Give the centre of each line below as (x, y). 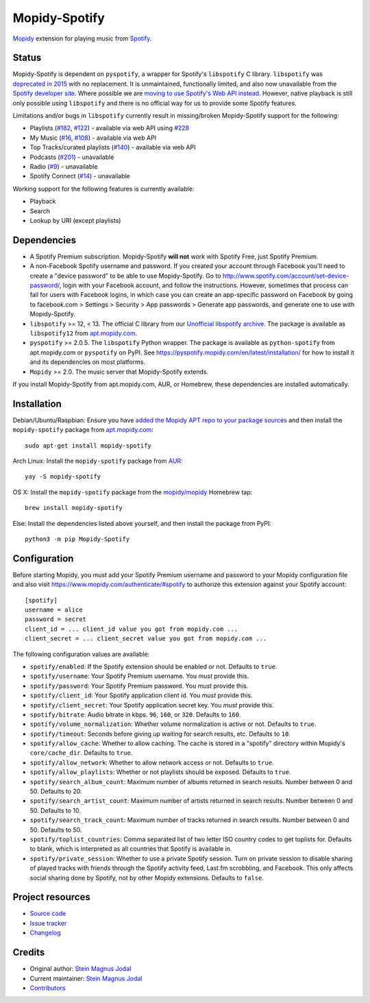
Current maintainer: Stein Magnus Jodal (86, 978)
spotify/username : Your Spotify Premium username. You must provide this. (139, 676)
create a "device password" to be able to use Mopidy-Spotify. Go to (125, 276)
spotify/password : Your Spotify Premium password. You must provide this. (139, 686)
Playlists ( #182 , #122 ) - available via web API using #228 (110, 128)
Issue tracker (48, 923)
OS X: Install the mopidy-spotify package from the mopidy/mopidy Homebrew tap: (133, 492)
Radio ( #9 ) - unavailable (64, 166)
